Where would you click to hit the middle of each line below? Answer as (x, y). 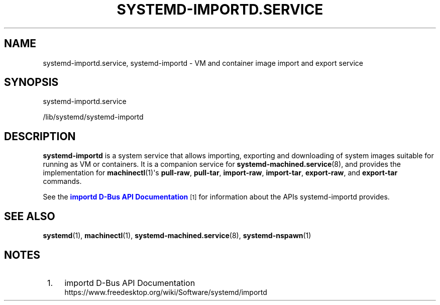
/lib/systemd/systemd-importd (93, 117)
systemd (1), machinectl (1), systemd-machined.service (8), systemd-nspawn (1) (177, 236)
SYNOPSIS (31, 82)
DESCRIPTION (40, 136)
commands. (62, 181)
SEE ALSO (30, 216)
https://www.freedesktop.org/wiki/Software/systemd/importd (166, 292)
